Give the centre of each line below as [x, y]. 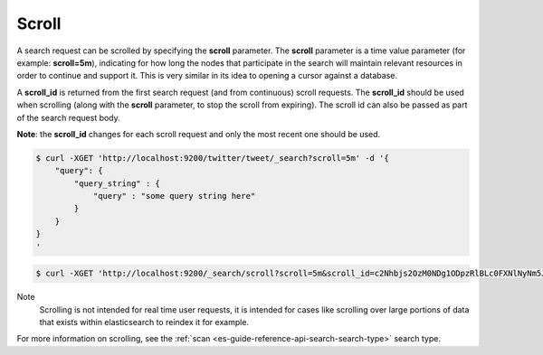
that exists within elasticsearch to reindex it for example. [144, 322]
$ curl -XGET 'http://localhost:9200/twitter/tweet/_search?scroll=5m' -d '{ [212, 158]
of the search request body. [69, 117]
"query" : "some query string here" [174, 196]
